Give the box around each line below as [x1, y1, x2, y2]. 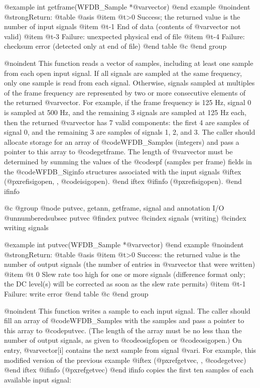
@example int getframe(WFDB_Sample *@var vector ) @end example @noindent [4, 2, 250, 12]
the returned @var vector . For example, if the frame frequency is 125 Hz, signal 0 [4, 97, 251, 108]
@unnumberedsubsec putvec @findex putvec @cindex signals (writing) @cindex [4, 212, 246, 223]
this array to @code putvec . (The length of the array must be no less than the [4, 325, 242, 335]
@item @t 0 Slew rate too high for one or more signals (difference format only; [4, 268, 245, 279]
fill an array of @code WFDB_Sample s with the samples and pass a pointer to [4, 315, 244, 326]
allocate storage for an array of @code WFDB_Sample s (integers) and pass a [4, 136, 239, 147]
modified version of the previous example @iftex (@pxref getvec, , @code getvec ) [4, 354, 246, 365]
